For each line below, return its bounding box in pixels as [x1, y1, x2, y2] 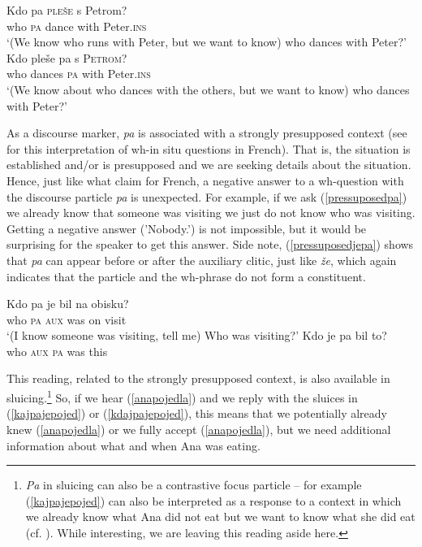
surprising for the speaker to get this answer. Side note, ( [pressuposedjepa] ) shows [6, 236, 414, 253]
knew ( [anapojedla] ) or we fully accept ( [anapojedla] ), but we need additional [6, 420, 391, 437]
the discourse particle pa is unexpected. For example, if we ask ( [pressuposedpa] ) [6, 188, 407, 205]
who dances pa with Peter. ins [6, 65, 151, 82]
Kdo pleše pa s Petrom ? [6, 49, 127, 66]
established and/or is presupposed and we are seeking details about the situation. [6, 156, 411, 173]
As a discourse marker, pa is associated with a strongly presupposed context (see [6, 124, 407, 141]
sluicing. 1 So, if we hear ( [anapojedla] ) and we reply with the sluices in [6, 387, 358, 406]
